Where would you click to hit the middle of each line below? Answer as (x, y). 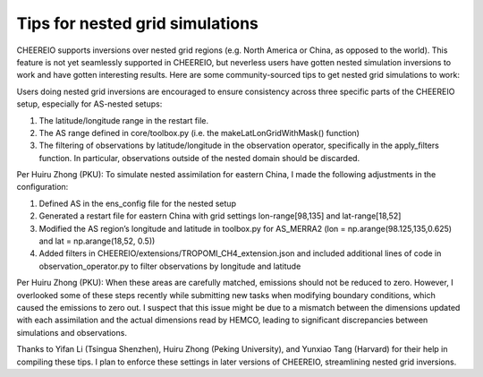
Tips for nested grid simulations (138, 23)
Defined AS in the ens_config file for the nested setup (138, 203)
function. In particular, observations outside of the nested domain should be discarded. (199, 158)
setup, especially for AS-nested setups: (89, 104)
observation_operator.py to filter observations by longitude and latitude (170, 266)
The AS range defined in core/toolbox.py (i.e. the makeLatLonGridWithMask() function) (199, 133)
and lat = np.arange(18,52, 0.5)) (97, 241)
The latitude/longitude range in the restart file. (124, 120)
